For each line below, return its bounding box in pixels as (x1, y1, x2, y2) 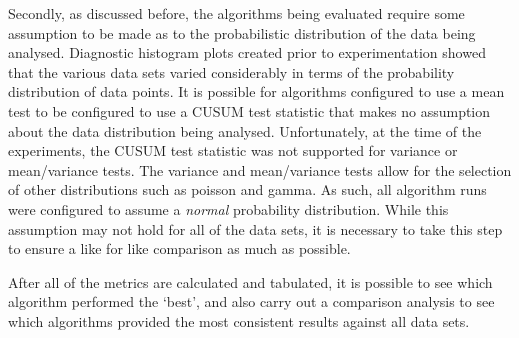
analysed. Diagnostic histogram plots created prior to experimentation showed (8, 42, 486, 63)
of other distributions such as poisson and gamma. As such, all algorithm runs (8, 179, 487, 200)
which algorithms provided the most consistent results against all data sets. (8, 310, 470, 331)
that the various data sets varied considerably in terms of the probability (8, 61, 455, 82)
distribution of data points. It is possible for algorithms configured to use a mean (8, 81, 505, 102)
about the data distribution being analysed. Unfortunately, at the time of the (8, 120, 482, 141)
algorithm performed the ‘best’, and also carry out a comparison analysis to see (8, 291, 495, 312)
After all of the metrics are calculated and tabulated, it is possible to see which (8, 271, 493, 292)
